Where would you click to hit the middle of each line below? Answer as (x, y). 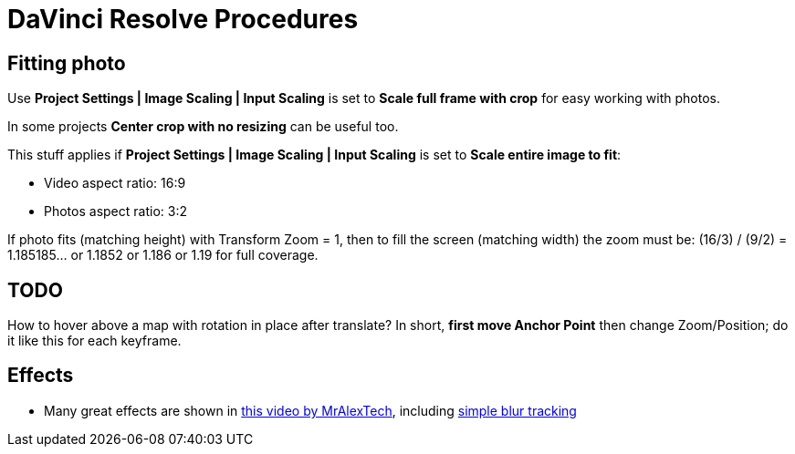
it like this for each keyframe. (94, 341)
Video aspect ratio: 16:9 (115, 183)
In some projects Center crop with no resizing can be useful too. (203, 127)
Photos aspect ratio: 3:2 (115, 212)
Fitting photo (67, 63)
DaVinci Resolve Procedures (183, 19)
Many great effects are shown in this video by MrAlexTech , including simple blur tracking (310, 410)
